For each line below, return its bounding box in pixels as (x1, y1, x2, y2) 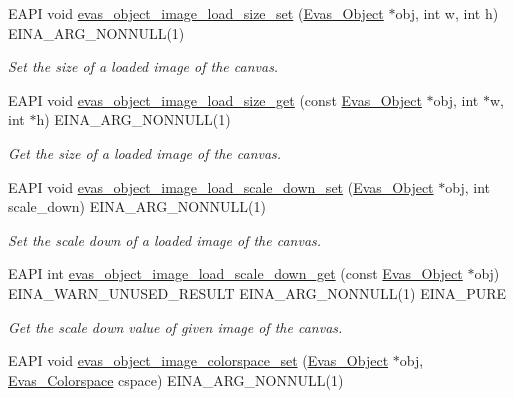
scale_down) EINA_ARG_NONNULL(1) (8, 196, 267, 217)
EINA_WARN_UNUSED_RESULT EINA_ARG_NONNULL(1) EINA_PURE (8, 282, 507, 303)
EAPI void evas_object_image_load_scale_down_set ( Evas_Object (8, 176, 434, 197)
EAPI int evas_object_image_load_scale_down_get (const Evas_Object (8, 263, 463, 284)
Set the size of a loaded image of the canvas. (8, 56, 279, 77)
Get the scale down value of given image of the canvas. (8, 316, 343, 337)
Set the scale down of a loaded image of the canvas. (8, 229, 322, 250)
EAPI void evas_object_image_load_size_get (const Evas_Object (8, 89, 422, 110)
